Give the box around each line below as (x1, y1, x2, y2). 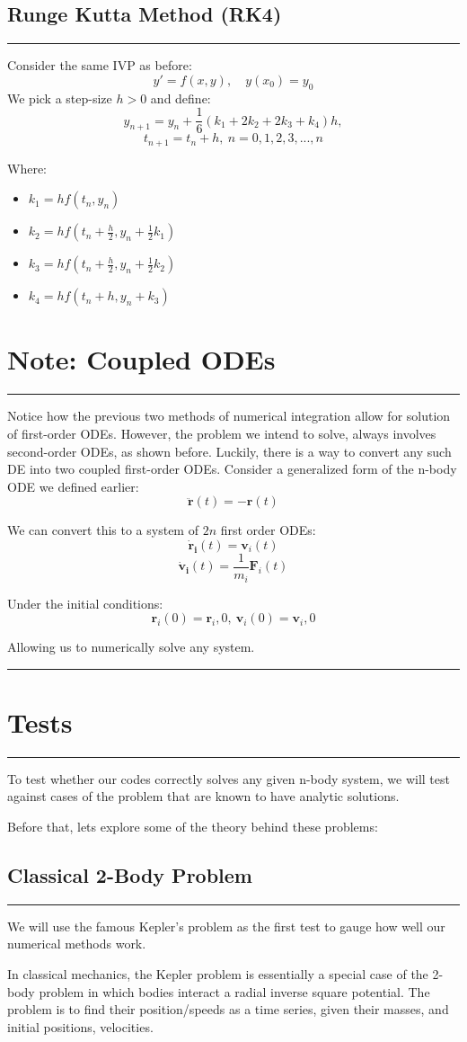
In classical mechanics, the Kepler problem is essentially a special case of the (7, 964, 428, 983)
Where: (7, 158, 47, 177)
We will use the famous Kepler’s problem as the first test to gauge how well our (7, 916, 445, 935)
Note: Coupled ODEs (7, 341, 276, 378)
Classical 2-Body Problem (7, 860, 252, 888)
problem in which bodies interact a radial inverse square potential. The (39, 982, 430, 1001)
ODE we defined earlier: (7, 476, 139, 495)
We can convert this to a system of (7, 521, 198, 539)
